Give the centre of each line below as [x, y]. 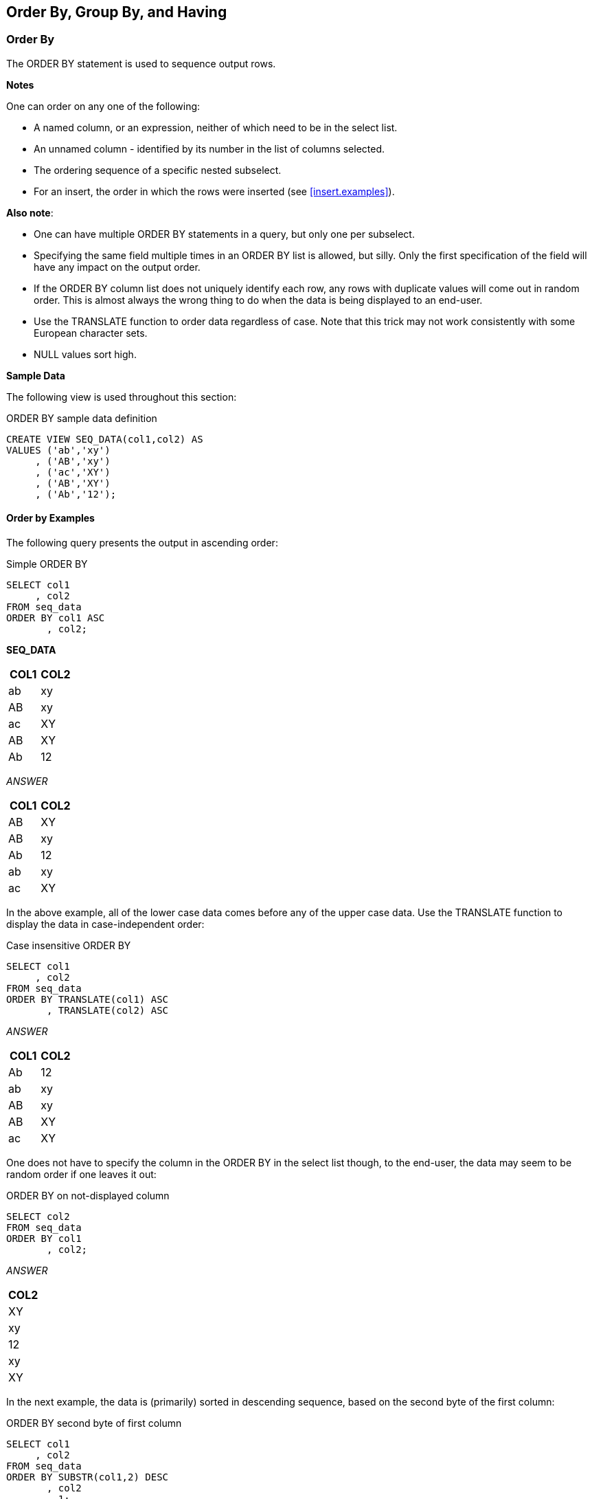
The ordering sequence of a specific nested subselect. [158, 170]
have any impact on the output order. [117, 267]
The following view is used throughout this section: [122, 397]
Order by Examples [50, 518]
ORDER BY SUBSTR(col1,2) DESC [88, 1477]
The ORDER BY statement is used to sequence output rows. [141, 63]
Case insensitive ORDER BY [69, 946]
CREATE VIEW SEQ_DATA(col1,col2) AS [105, 439]
